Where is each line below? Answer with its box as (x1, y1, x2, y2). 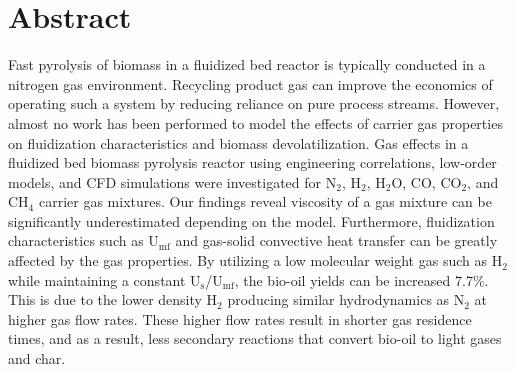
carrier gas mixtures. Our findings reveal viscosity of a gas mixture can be (38, 191, 492, 212)
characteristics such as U (8, 230, 159, 251)
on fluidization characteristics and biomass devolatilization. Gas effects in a (8, 132, 469, 153)
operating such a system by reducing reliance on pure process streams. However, (8, 93, 500, 114)
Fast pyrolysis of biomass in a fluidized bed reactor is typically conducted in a (8, 54, 486, 75)
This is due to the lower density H (8, 289, 218, 310)
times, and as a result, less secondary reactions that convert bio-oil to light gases (8, 328, 502, 349)
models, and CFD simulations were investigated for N (8, 171, 337, 192)
